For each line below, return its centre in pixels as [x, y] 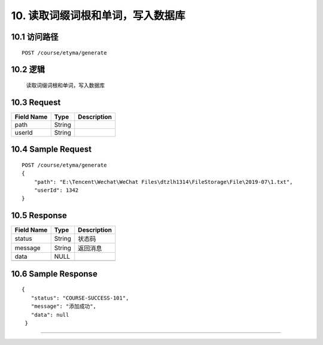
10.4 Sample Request [51, 149]
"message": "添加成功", [64, 306]
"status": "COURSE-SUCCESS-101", [80, 298]
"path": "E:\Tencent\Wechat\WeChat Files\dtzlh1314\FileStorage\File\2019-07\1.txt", [163, 182]
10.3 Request [36, 102]
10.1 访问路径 [35, 37]
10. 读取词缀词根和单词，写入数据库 [98, 16]
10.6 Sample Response [54, 273]
